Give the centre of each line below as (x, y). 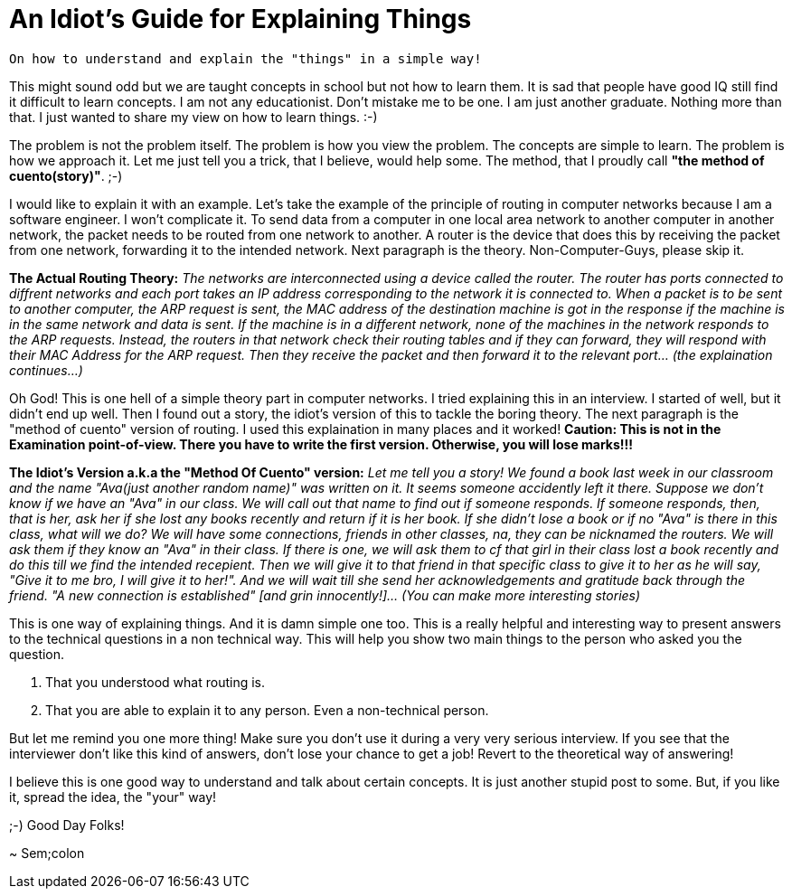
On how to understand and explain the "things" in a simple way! (245, 58)
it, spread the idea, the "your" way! (113, 797)
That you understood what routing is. (155, 682)
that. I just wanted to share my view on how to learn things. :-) (193, 117)
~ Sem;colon (47, 853)
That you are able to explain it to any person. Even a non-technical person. (267, 710)
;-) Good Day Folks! (67, 825)
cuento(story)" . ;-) (66, 175)
